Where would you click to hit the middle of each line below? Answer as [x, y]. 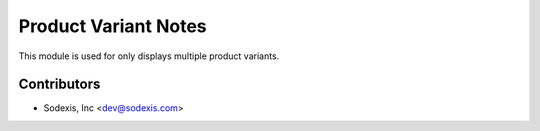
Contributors [59, 84]
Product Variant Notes [112, 26]
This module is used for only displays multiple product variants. [149, 56]
